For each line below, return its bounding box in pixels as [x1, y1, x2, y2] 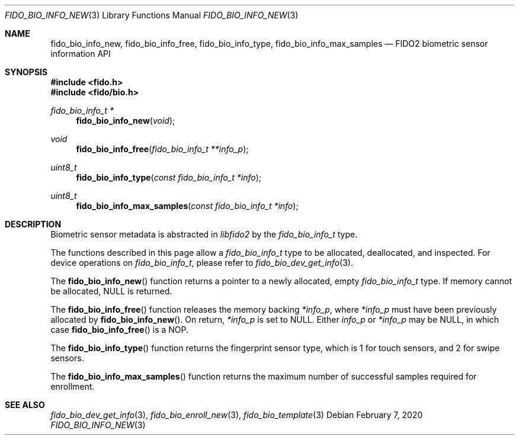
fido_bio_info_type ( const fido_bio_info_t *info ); [76, 172, 262, 182]
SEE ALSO [5, 400, 45, 410]
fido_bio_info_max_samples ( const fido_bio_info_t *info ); [76, 201, 299, 211]
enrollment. [50, 381, 95, 391]
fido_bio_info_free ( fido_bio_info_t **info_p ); [76, 144, 249, 154]
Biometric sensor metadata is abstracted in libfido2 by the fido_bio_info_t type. [50, 229, 358, 239]
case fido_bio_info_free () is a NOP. [50, 325, 189, 335]
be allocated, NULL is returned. [50, 286, 172, 296]
